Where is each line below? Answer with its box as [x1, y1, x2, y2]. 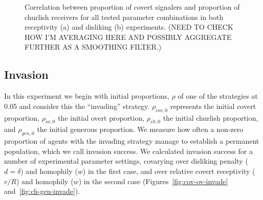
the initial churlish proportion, [163, 112, 258, 123]
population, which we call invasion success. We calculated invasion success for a [4, 145, 253, 156]
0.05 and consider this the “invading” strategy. [4, 100, 150, 111]
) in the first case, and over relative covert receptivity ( [82, 165, 255, 176]
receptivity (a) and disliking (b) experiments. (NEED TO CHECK [25, 21, 233, 32]
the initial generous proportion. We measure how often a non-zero [37, 124, 244, 135]
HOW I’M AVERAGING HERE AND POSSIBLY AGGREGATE [25, 31, 232, 42]
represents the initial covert [170, 100, 256, 111]
